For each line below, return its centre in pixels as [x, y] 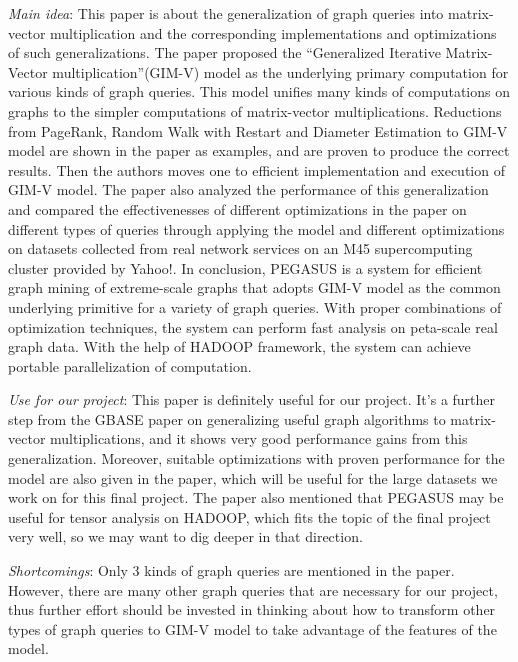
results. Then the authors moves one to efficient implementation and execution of [256, 169]
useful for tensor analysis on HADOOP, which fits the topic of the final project [249, 516]
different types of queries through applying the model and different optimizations [256, 228]
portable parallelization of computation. [130, 365]
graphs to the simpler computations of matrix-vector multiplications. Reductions [255, 110]
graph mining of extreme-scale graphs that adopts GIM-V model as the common [254, 287]
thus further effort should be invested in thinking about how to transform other [252, 609]
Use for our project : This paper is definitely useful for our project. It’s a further [252, 399]
